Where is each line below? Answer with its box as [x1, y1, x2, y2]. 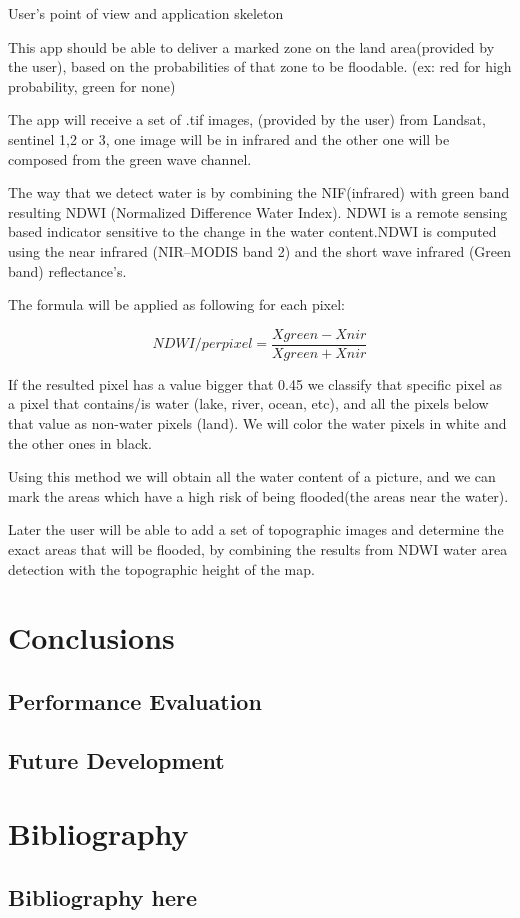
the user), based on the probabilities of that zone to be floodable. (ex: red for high [8, 56, 512, 77]
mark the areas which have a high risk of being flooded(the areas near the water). [8, 485, 509, 506]
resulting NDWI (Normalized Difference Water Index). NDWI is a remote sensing [8, 201, 508, 222]
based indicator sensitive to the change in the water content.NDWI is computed [8, 221, 497, 242]
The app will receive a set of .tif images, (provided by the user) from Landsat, [8, 109, 486, 130]
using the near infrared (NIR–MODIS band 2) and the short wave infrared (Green [8, 240, 512, 261]
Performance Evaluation [8, 685, 262, 716]
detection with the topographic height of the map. [8, 558, 315, 579]
